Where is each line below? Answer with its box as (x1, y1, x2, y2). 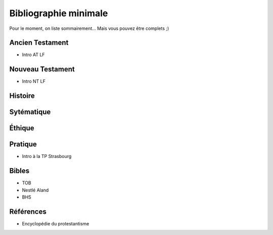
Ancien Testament (9, 38, 69, 47)
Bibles (9, 167, 30, 175)
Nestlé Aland (22, 187, 49, 193)
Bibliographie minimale (9, 8, 108, 19)
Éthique (9, 124, 35, 133)
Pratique (9, 140, 37, 149)
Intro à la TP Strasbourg (22, 153, 72, 160)
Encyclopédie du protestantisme (22, 220, 89, 226)
